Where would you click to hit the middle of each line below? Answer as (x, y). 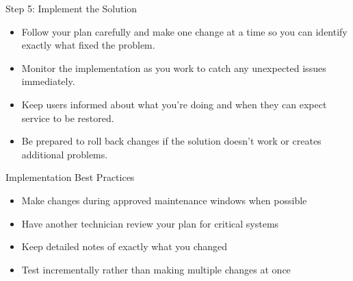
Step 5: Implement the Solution (71, 8)
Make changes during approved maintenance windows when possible (164, 200)
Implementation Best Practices (70, 177)
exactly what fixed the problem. (88, 45)
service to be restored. (68, 118)
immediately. (48, 81)
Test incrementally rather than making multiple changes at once (156, 269)
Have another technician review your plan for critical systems (150, 223)
